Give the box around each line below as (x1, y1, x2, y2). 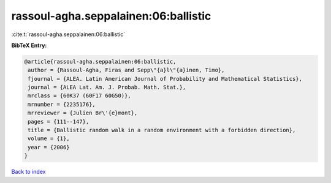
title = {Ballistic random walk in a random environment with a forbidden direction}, (28, 127, 296, 134)
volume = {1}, (28, 135, 70, 142)
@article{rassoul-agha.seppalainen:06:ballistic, (24, 58, 177, 65)
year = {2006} (28, 144, 70, 151)
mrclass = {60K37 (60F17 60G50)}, (28, 92, 131, 99)
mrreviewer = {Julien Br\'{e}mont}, (28, 110, 138, 116)
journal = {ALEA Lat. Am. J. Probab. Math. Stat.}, (28, 84, 186, 91)
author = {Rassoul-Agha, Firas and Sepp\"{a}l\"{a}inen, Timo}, (28, 67, 225, 73)
